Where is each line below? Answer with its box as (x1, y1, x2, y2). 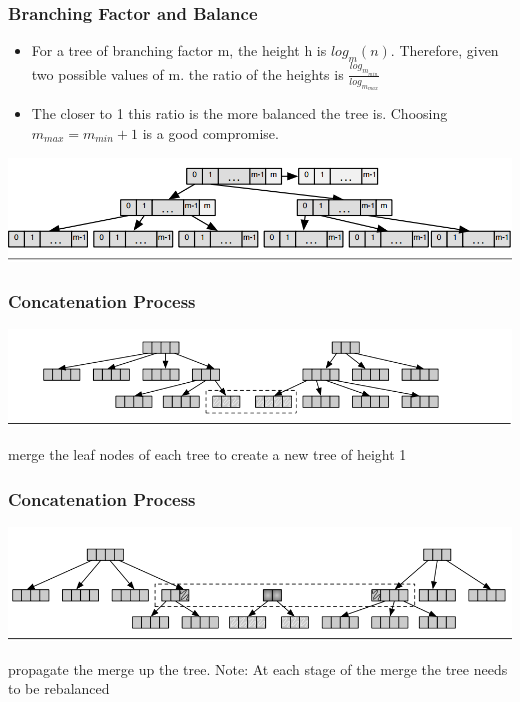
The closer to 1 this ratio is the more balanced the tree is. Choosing (31, 103, 448, 124)
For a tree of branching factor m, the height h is (31, 40, 327, 61)
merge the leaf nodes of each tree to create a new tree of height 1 (8, 444, 407, 465)
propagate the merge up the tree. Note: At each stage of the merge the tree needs (8, 658, 508, 679)
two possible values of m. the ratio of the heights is (31, 63, 344, 84)
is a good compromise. (142, 122, 279, 143)
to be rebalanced (8, 678, 110, 699)
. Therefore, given (390, 40, 499, 61)
